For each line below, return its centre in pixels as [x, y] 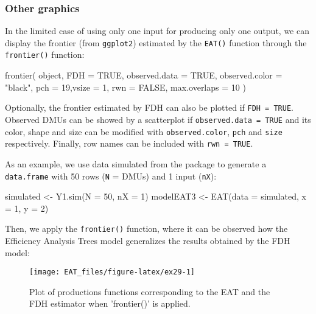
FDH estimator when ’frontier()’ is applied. [110, 303]
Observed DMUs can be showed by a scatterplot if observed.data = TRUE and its [158, 119]
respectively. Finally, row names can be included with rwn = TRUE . [129, 143]
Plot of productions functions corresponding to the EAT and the [150, 291]
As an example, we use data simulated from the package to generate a [136, 163]
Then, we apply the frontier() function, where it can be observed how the [146, 229]
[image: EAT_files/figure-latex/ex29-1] [112, 272]
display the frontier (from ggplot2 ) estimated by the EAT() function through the [156, 42]
